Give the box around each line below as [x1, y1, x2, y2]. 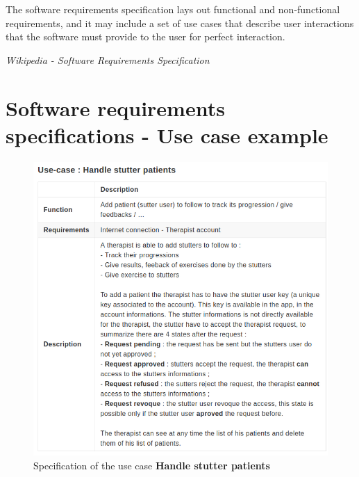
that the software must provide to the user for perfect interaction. [6, 29, 285, 44]
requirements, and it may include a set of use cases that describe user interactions [6, 15, 354, 30]
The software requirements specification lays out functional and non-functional [6, 2, 340, 16]
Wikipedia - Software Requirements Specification [6, 52, 210, 67]
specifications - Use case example [6, 120, 328, 149]
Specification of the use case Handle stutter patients [33, 458, 270, 473]
